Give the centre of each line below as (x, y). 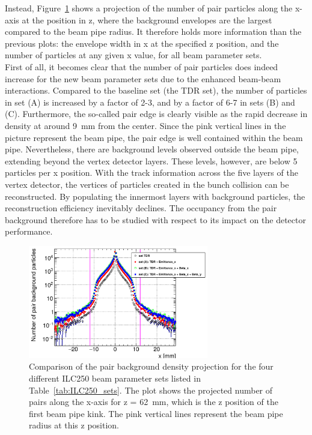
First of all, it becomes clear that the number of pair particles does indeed (142, 66)
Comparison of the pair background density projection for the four (151, 366)
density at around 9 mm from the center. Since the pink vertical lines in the (145, 125)
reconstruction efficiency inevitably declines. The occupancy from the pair (141, 208)
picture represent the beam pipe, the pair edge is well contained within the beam (154, 137)
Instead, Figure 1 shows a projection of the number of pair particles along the (149, 8)
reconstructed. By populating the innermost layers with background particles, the (155, 196)
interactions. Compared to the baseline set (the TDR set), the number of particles (156, 90)
